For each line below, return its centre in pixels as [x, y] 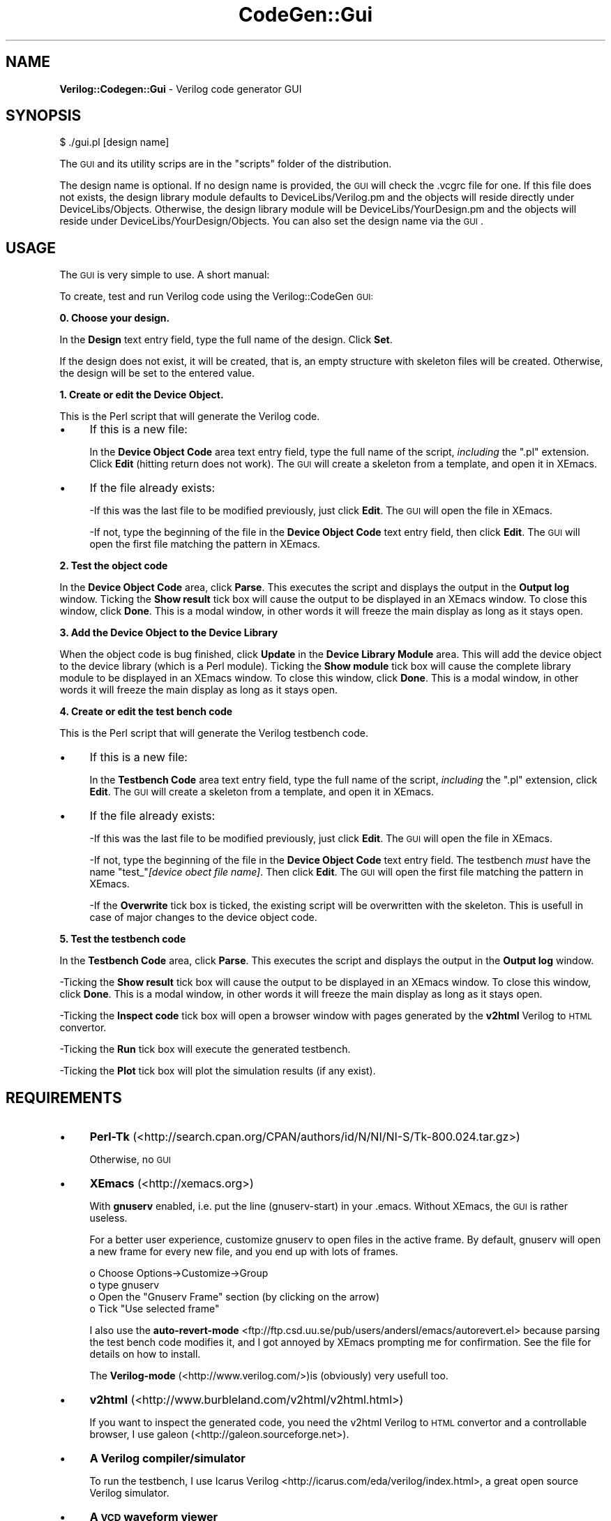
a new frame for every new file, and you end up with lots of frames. [244, 1252]
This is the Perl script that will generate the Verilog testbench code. [214, 733]
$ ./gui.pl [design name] [114, 142]
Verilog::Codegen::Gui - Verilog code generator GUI [181, 89]
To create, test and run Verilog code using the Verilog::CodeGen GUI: [216, 297]
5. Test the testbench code [123, 939]
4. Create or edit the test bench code [146, 712]
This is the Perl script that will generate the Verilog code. [190, 417]
